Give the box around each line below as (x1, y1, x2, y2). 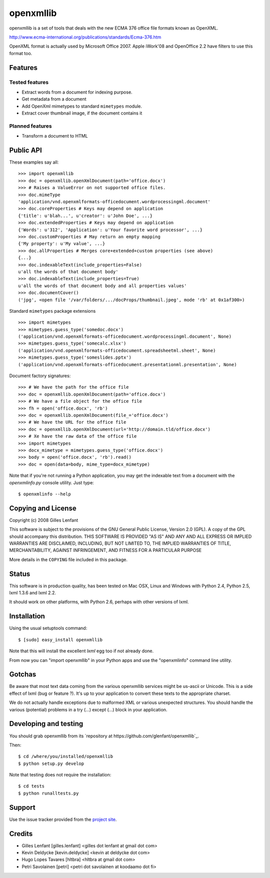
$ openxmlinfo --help (18, 491, 71, 497)
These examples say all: (9, 159, 59, 165)
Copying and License (9, 504, 77, 512)
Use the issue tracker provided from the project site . (9, 816, 117, 822)
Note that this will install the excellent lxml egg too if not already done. (9, 648, 154, 654)
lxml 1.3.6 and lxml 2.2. (9, 590, 56, 596)
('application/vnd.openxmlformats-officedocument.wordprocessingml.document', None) (18, 334, 232, 340)
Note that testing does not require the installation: (9, 772, 111, 778)
